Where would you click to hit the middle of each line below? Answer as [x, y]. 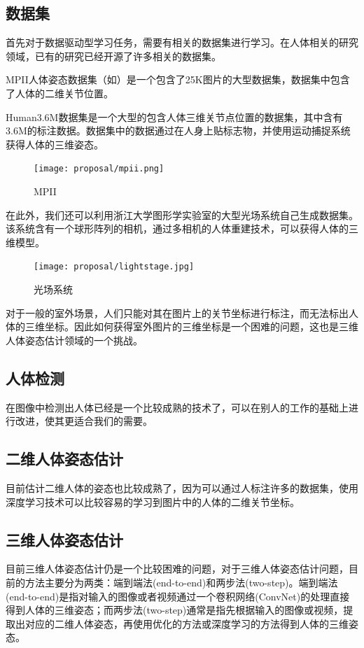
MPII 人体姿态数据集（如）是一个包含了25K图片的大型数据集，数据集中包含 [178, 79]
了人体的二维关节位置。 [59, 93]
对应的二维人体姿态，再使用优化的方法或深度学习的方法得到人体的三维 [187, 623]
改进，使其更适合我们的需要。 [84, 421]
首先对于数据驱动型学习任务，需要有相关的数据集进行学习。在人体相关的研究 [182, 42]
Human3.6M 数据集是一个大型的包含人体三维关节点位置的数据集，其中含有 [174, 117]
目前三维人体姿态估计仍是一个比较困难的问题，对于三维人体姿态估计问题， [177, 569]
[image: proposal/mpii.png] [99, 169]
